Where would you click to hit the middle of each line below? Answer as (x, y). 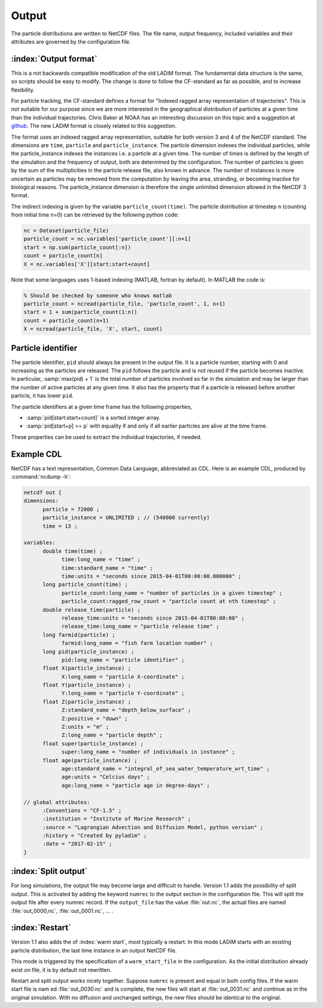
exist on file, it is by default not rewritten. (61, 970)
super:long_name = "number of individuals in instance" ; (148, 752)
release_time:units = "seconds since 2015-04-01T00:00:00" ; (153, 618)
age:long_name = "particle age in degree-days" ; (135, 785)
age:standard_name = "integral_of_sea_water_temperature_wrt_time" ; (166, 769)
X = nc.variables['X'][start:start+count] (87, 264)
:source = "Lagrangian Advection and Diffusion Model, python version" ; (153, 827)
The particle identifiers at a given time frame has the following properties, (102, 407)
